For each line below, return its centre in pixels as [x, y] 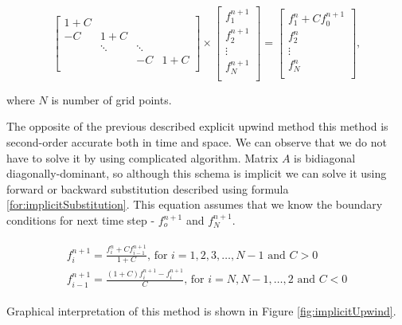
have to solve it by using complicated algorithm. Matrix [142, 157]
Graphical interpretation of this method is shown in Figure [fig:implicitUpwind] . [201, 310]
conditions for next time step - [81, 220]
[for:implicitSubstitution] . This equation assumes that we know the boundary [195, 204]
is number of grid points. [111, 99]
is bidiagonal [325, 157]
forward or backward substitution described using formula [148, 188]
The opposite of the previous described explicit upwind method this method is [197, 126]
